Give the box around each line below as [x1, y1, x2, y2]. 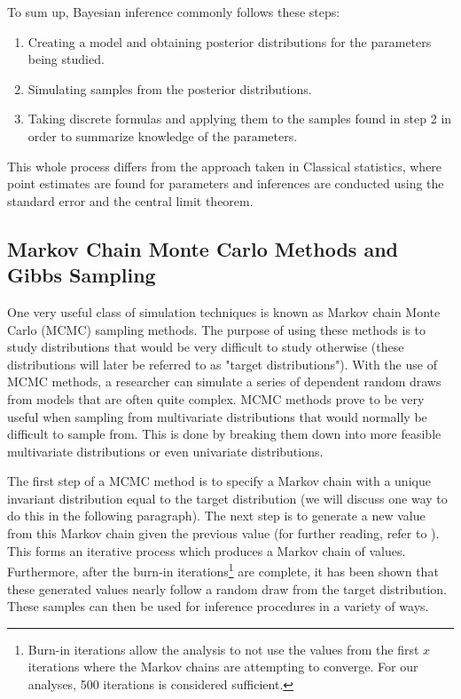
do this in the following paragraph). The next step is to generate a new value [7, 506, 426, 525]
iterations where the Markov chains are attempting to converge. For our [27, 657, 418, 676]
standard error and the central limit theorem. [7, 191, 254, 210]
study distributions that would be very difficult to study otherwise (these [7, 338, 404, 356]
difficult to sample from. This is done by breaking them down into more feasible [7, 425, 441, 443]
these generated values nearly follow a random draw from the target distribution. [7, 579, 447, 598]
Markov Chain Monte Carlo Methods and [7, 234, 398, 262]
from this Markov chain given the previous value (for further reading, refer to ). [7, 524, 440, 543]
